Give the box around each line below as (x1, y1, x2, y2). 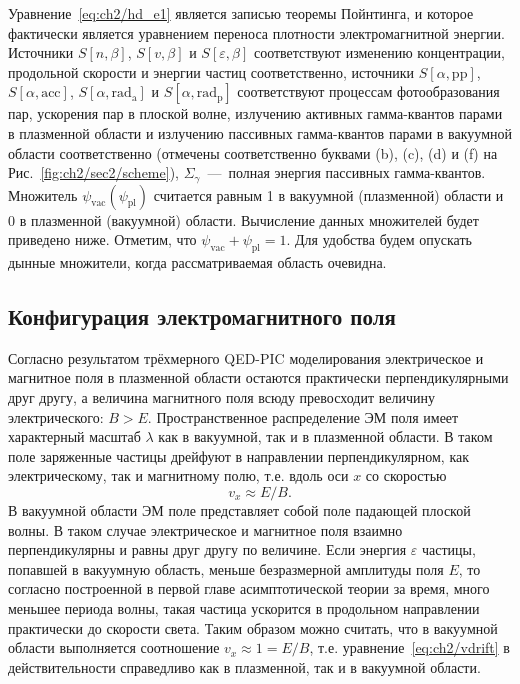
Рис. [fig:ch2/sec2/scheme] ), (8, 162, 179, 183)
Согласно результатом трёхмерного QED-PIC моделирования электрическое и (8, 347, 484, 368)
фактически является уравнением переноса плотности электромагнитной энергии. (8, 22, 505, 43)
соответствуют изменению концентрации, (253, 42, 506, 63)
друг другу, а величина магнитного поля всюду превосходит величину (8, 386, 435, 407)
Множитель (8, 184, 78, 205)
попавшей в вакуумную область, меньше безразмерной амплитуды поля (8, 558, 444, 579)
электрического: (8, 406, 104, 427)
